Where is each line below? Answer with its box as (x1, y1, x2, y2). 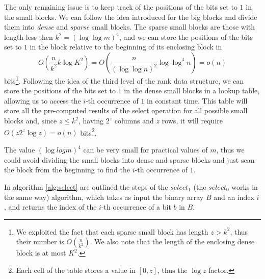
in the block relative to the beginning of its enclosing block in (30, 41, 222, 52)
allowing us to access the (4, 95, 81, 106)
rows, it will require (162, 115, 223, 125)
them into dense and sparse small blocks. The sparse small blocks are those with (4, 21, 255, 32)
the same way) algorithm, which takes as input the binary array (4, 191, 204, 202)
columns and (114, 115, 154, 125)
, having (78, 115, 104, 125)
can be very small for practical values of (83, 144, 208, 155)
